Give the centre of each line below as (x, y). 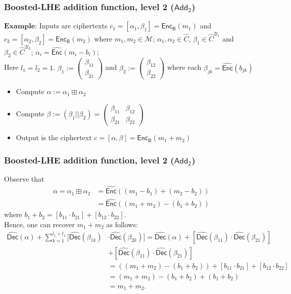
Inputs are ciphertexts (73, 26)
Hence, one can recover (40, 224)
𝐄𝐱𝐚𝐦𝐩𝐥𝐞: (21, 27)
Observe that (24, 179)
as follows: (122, 224)
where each (184, 67)
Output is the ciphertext (54, 137)
